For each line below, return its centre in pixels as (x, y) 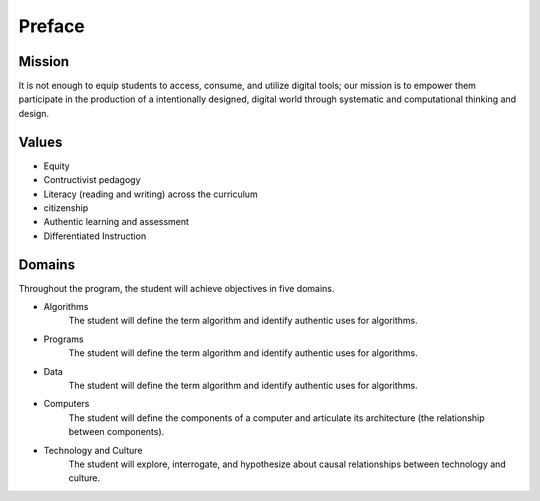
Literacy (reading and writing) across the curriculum (151, 194)
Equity (56, 166)
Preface (51, 26)
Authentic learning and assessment (116, 222)
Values (40, 141)
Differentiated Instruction (95, 236)
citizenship (66, 207)
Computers (66, 404)
